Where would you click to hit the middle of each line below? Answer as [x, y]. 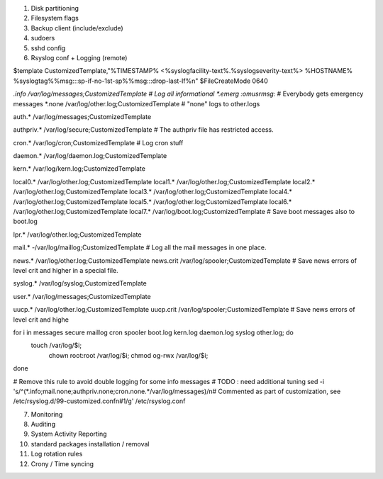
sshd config [48, 48]
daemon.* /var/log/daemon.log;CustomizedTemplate [90, 156]
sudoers [43, 38]
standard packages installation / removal [90, 444]
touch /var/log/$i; [56, 345]
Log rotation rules [57, 454]
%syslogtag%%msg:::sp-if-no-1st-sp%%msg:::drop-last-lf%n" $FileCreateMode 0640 [141, 81]
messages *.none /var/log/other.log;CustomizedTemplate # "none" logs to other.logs [137, 103]
